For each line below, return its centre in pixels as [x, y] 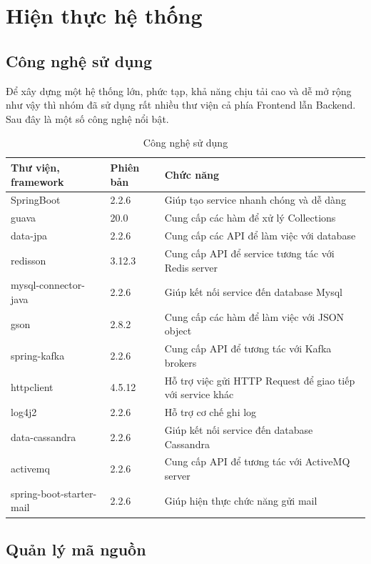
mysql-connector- [48, 285]
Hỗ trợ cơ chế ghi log [210, 412]
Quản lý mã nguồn [76, 549]
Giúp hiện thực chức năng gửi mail [241, 500]
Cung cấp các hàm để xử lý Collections [250, 218]
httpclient [32, 387]
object [178, 331]
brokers [181, 362]
